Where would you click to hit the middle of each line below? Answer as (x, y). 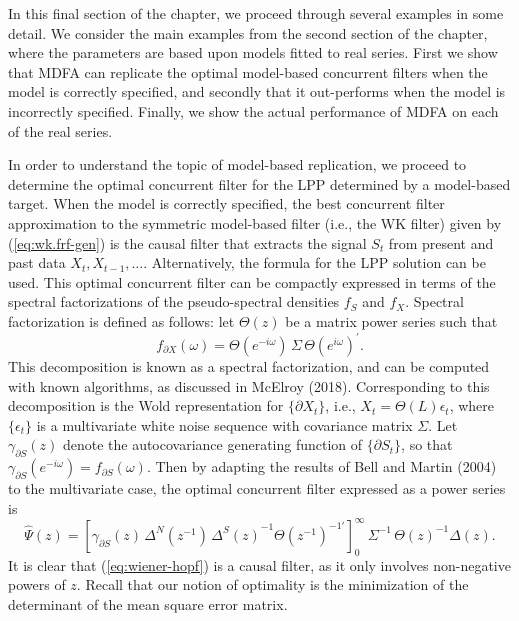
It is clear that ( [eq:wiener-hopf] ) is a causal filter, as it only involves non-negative (259, 564)
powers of (37, 584)
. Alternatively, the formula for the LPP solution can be (314, 262)
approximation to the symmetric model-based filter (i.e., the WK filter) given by (255, 222)
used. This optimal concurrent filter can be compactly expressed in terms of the (252, 281)
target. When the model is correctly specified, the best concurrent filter (226, 203)
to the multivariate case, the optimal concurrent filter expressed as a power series (257, 488)
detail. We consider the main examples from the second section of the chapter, (248, 32)
